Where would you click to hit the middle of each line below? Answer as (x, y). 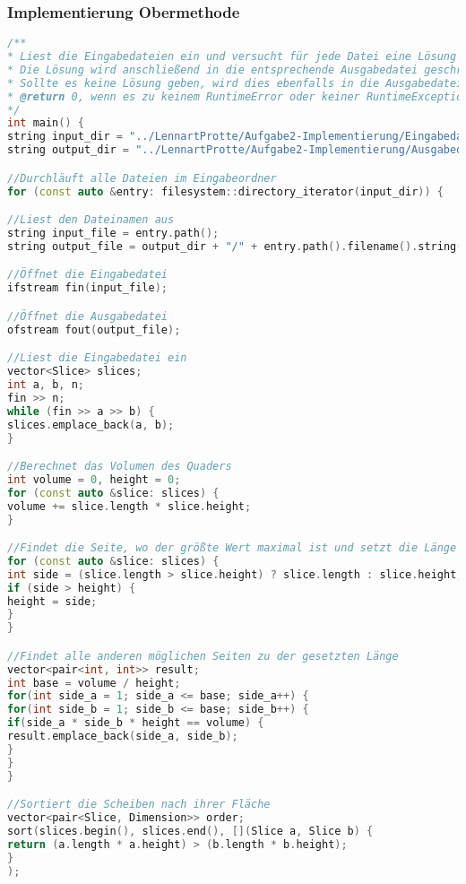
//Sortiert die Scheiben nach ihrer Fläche (139, 805)
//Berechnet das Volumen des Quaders (120, 467)
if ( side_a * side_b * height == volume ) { (136, 723)
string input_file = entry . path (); (113, 234)
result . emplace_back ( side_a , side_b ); (123, 737)
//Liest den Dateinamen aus (91, 220)
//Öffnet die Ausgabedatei (87, 316)
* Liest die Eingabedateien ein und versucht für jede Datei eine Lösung (232, 57)
